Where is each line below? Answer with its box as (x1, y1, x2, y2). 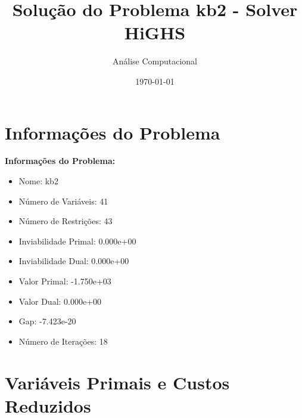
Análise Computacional (112, 55, 198, 67)
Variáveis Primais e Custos (5, 370, 230, 394)
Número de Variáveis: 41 (18, 194, 108, 207)
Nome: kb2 (18, 175, 58, 187)
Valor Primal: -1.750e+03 (18, 275, 111, 287)
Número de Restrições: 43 (18, 215, 113, 227)
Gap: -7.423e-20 (18, 315, 76, 327)
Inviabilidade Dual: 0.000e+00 (18, 255, 129, 267)
